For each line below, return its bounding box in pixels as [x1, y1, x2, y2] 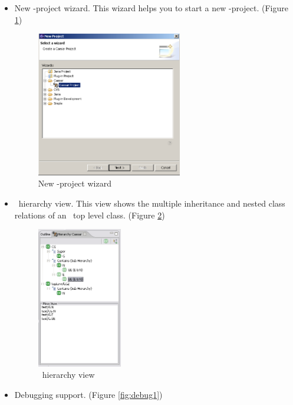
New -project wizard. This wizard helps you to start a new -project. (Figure [14, 2, 288, 14]
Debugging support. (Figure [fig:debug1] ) [14, 388, 163, 400]
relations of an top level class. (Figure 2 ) [14, 208, 165, 221]
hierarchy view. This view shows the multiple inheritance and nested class [18, 197, 285, 209]
